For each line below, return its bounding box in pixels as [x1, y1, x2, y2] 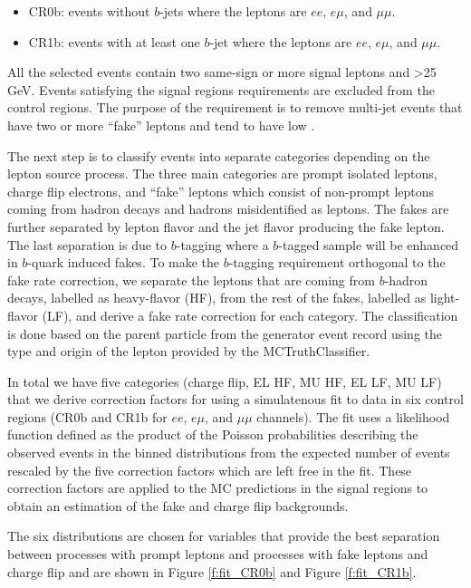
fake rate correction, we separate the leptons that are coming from [7, 270, 375, 289]
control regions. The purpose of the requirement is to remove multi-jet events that [7, 98, 463, 117]
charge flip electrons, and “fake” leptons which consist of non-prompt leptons [7, 181, 435, 200]
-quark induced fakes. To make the [27, 253, 220, 272]
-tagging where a [176, 235, 269, 254]
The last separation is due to [7, 235, 168, 254]
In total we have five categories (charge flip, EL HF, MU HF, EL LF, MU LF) [7, 371, 442, 390]
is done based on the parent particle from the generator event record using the [7, 323, 442, 342]
